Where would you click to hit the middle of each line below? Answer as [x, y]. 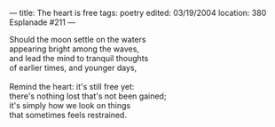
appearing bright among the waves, [75, 49]
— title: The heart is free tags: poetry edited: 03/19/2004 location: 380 [138, 13]
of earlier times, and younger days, [73, 67]
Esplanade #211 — [43, 22]
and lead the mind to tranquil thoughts [79, 58]
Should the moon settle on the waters [78, 40]
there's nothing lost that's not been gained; [88, 96]
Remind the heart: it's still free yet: [72, 87]
